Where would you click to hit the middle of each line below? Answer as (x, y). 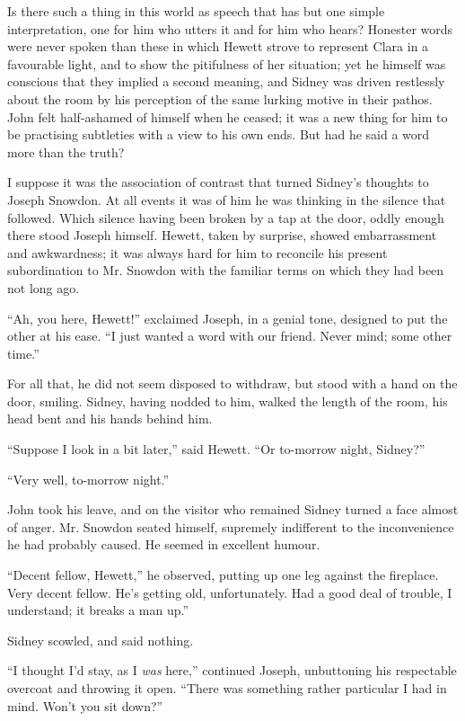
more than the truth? (66, 151)
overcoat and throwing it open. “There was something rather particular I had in (227, 688)
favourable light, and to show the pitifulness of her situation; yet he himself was (227, 63)
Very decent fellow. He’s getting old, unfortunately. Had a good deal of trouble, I (230, 592)
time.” (23, 353)
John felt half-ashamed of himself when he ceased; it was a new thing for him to (228, 116)
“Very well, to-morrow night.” (88, 479)
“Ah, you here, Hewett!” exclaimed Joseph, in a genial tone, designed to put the (228, 318)
